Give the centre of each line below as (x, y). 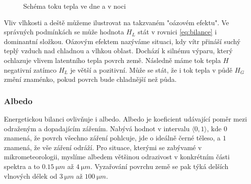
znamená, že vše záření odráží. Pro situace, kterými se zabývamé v (103, 147)
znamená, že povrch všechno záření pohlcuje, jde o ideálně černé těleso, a (112, 138)
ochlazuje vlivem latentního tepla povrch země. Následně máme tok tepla (112, 60)
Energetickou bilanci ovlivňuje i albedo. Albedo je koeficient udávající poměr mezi (125, 118)
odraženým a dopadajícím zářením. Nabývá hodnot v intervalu (97, 128)
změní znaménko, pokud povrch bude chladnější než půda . (90, 79)
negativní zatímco (30, 69)
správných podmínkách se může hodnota (64, 32)
